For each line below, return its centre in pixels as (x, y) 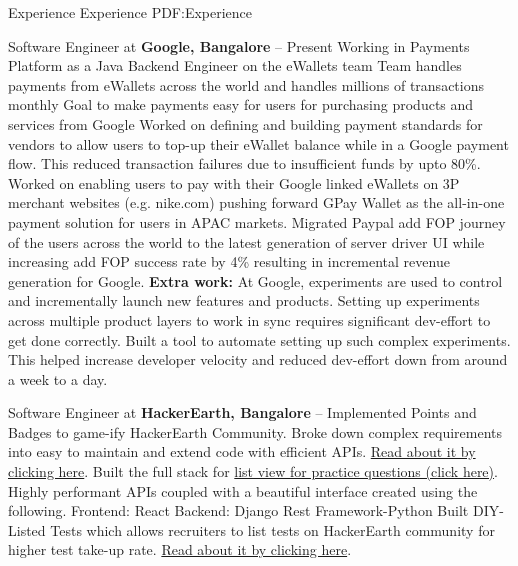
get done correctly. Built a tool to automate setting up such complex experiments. (259, 339)
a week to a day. (58, 378)
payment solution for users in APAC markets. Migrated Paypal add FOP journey (257, 221)
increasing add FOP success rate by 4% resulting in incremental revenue (229, 261)
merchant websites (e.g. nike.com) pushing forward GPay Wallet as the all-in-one (256, 202)
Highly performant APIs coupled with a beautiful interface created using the (243, 490)
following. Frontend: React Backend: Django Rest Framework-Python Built (238, 510)
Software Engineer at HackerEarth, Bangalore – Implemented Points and (242, 412)
